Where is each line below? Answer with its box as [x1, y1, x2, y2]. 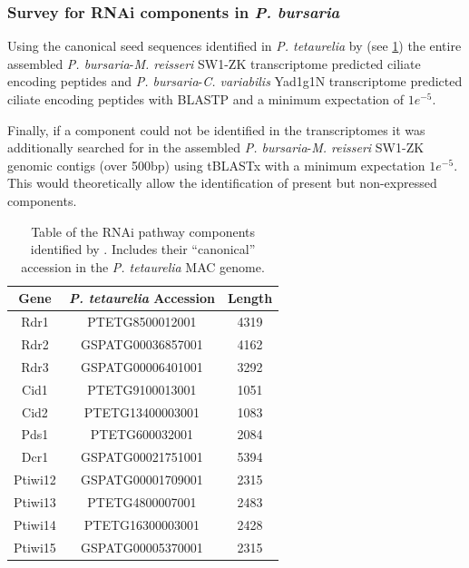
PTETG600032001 [90, 425, 194, 444]
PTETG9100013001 [87, 379, 197, 398]
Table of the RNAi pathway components [31, 221, 255, 240]
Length [227, 289, 273, 308]
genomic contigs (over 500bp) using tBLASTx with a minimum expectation [7, 155, 425, 174]
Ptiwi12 [14, 470, 56, 489]
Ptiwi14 [14, 514, 56, 534]
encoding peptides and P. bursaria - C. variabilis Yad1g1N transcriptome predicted [7, 72, 463, 91]
